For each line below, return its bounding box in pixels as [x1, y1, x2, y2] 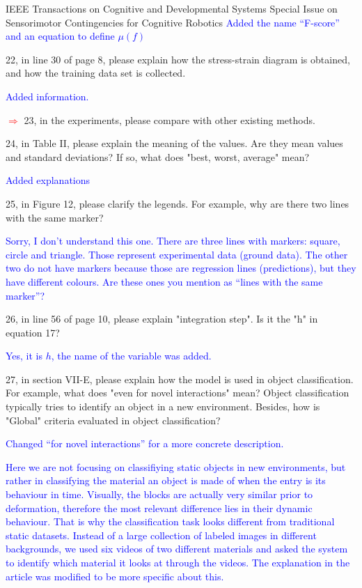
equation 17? [6, 325, 60, 339]
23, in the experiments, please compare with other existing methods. [24, 112, 315, 127]
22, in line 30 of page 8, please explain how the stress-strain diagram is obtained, [6, 52, 350, 66]
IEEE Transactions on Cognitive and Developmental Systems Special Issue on [6, 1, 338, 15]
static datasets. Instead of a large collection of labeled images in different [6, 527, 317, 542]
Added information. [6, 88, 89, 103]
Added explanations [6, 173, 90, 187]
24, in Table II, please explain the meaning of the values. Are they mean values [6, 136, 343, 150]
